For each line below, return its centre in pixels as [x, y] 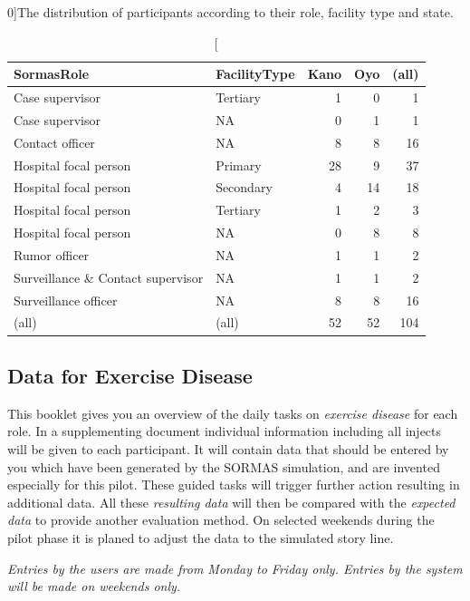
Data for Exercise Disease [130, 375]
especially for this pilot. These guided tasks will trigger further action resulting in [234, 485]
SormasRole [52, 74]
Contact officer [54, 142]
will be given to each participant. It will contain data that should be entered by [228, 448]
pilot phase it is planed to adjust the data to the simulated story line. [201, 537]
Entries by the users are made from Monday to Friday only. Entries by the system [235, 568]
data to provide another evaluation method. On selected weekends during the [221, 520]
